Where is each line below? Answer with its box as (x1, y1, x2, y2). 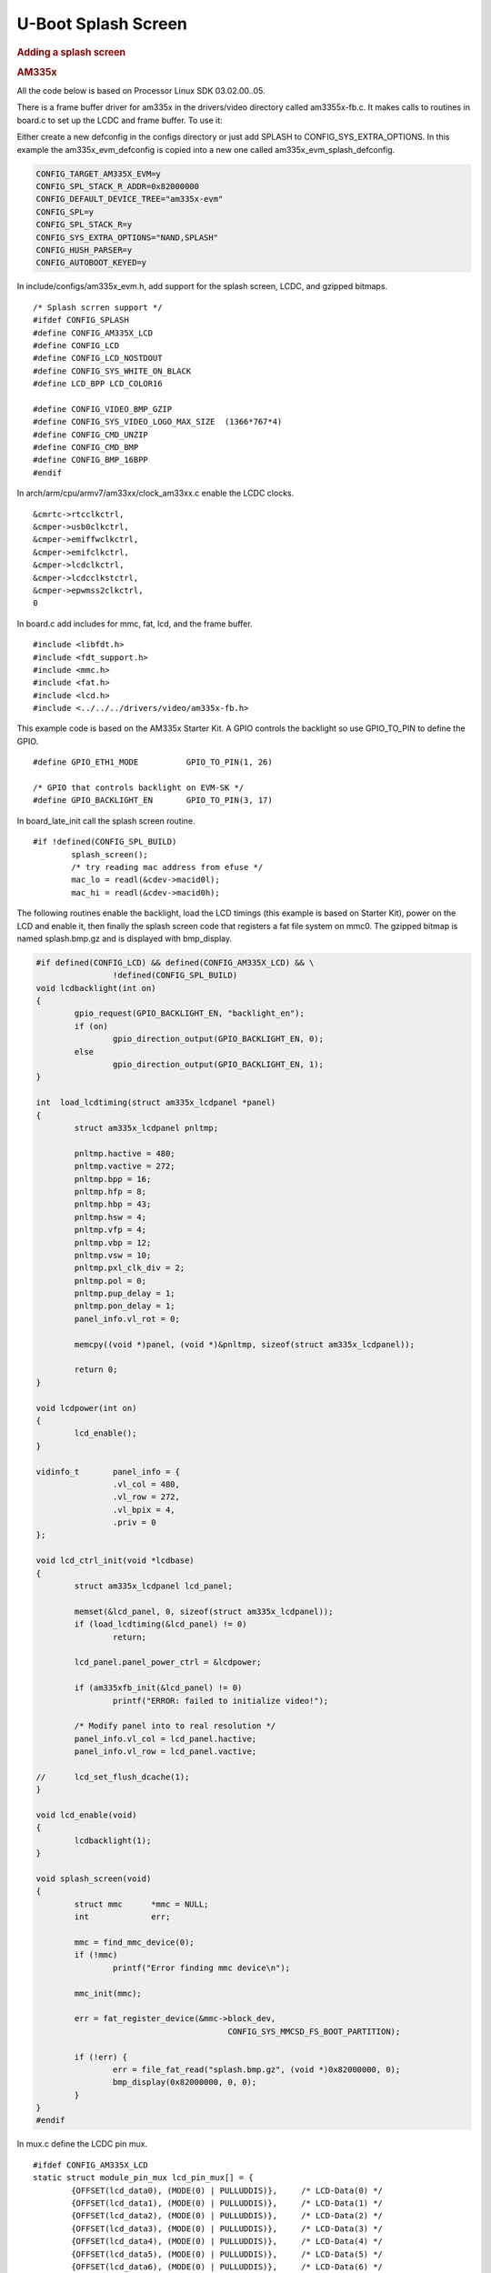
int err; (74, 1912, 171, 1922)
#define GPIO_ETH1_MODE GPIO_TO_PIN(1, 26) (33, 757, 273, 767)
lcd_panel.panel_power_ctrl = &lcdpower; (74, 1657, 262, 1667)
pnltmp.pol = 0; (74, 1276, 147, 1286)
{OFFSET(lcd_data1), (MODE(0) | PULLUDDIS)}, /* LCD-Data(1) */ (71, 2198, 384, 2208)
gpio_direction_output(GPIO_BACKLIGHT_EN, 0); (112, 1034, 325, 1045)
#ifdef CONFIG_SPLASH (33, 315, 129, 325)
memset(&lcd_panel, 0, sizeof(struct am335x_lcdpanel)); (74, 1606, 334, 1617)
